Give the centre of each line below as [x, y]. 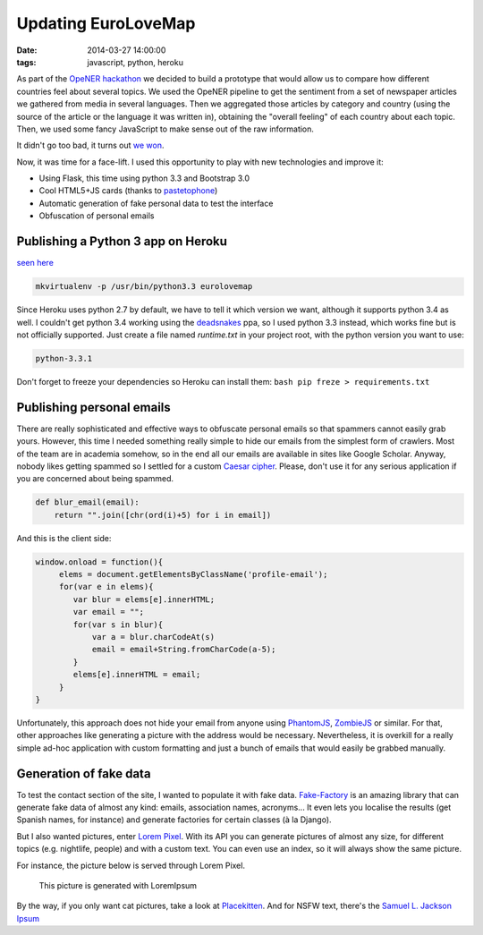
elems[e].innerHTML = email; [137, 675]
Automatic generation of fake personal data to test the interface [156, 203]
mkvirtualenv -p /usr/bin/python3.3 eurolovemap [144, 287]
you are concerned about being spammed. [95, 479]
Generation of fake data [84, 773]
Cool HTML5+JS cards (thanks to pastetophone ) [128, 191]
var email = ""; [109, 612]
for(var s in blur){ [118, 625]
